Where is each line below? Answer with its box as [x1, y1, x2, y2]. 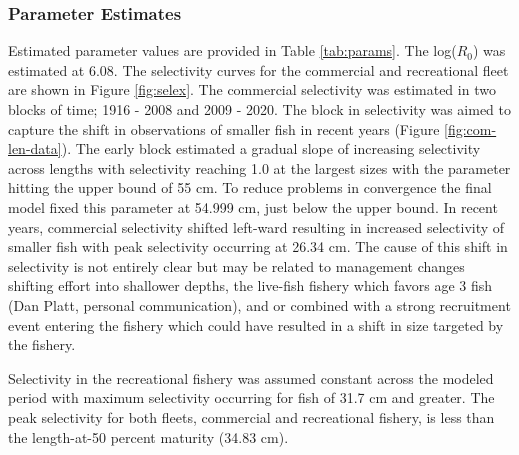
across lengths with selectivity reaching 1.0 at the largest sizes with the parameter [8, 157, 511, 178]
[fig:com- [444, 118, 497, 139]
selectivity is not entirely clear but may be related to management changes [8, 255, 465, 276]
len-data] [8, 138, 62, 159]
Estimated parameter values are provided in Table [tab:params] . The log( [8, 40, 457, 61]
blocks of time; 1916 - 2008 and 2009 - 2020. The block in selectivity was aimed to [8, 99, 511, 119]
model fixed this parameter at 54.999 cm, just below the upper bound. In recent [8, 196, 498, 217]
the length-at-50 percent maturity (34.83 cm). [8, 426, 289, 447]
